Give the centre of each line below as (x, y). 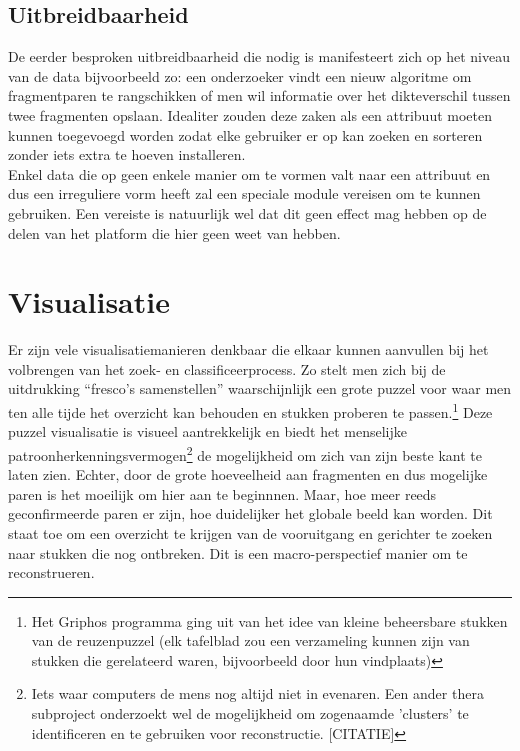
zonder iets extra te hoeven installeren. (127, 154)
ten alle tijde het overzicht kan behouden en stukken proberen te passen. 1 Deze (250, 410)
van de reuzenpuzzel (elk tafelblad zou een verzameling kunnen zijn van (250, 640)
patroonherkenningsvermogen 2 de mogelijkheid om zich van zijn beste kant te (245, 453)
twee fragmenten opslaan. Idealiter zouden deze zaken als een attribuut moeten (250, 114)
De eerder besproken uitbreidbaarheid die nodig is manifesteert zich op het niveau (259, 56)
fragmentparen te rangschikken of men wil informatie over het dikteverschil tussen (259, 95)
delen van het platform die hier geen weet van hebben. (174, 232)
